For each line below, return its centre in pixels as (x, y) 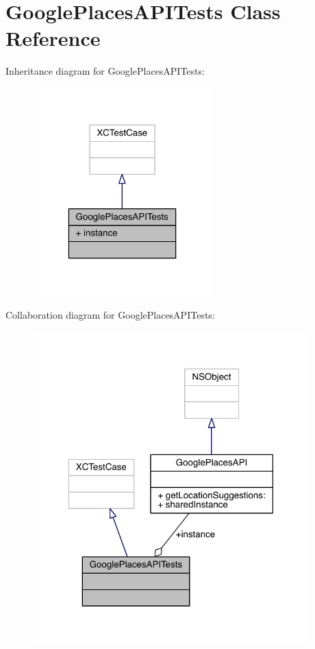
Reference (53, 38)
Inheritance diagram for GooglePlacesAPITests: (105, 71)
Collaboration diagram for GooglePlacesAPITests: (110, 314)
